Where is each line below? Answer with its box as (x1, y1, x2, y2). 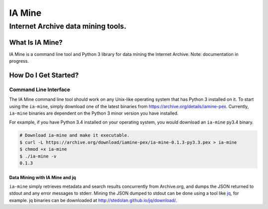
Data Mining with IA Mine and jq (9, 174, 76, 180)
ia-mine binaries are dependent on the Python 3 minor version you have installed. (9, 110, 179, 116)
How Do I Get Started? (9, 71, 79, 79)
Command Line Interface (9, 86, 70, 93)
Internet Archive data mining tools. (9, 22, 127, 31)
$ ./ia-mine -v (19, 153, 57, 159)
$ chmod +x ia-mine (19, 146, 67, 152)
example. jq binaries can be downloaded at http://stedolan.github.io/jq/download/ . (9, 197, 177, 203)
